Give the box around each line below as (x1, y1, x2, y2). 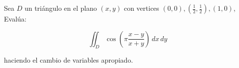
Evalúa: (4, 14, 27, 23)
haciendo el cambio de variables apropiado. (4, 55, 133, 65)
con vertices (123, 3, 159, 13)
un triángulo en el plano (24, 3, 97, 13)
